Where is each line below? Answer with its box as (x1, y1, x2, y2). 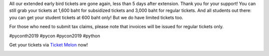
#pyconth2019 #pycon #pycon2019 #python (9, 33, 101, 39)
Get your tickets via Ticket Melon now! (9, 42, 88, 48)
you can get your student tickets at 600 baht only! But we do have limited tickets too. (9, 14, 184, 20)
